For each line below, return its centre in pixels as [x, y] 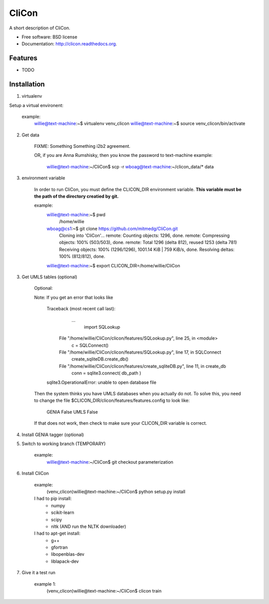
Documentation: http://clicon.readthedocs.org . [69, 44]
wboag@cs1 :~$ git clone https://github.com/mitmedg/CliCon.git [112, 229]
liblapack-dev [65, 561]
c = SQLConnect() [90, 345]
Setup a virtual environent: [36, 105]
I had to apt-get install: [57, 533]
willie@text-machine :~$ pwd [76, 215]
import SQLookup [102, 327]
